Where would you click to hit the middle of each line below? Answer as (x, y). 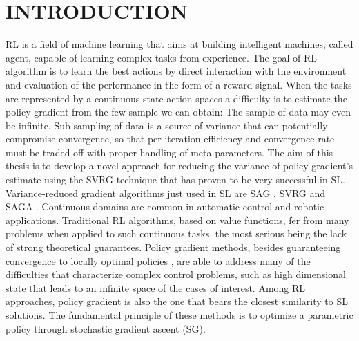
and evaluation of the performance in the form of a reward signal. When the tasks (179, 84)
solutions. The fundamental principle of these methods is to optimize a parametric (179, 315)
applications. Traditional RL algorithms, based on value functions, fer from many (177, 220)
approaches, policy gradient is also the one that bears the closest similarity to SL (177, 301)
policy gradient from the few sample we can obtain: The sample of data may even (178, 112)
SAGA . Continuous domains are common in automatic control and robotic (165, 206)
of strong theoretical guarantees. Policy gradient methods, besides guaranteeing (173, 247)
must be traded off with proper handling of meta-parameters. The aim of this (169, 152)
